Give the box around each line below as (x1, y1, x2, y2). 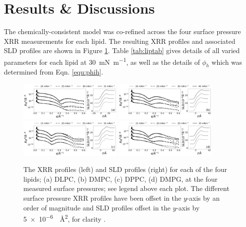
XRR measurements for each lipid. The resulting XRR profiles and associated (4, 36, 236, 46)
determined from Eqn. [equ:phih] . (4, 67, 103, 77)
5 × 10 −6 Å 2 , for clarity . (23, 212, 106, 224)
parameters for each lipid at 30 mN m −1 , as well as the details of (4, 55, 200, 67)
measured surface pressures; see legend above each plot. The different (23, 183, 229, 193)
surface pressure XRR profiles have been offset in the (23, 193, 182, 203)
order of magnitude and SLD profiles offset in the (23, 202, 171, 212)
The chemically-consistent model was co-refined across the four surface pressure (4, 26, 241, 37)
